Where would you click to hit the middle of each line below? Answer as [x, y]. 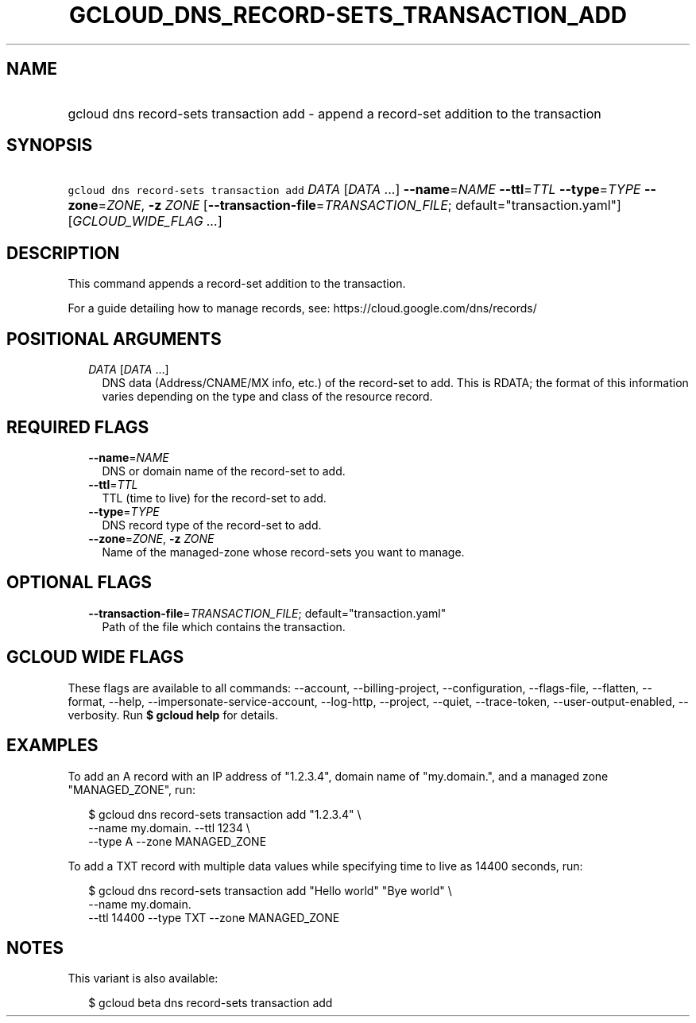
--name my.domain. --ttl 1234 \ [169, 827]
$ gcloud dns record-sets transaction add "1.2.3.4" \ [225, 814]
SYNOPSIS [50, 145]
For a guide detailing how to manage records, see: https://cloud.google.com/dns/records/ [302, 308]
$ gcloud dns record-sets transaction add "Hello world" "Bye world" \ [270, 890]
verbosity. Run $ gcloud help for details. [173, 715]
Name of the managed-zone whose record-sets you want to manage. [283, 552]
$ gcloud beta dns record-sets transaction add [211, 1003]
